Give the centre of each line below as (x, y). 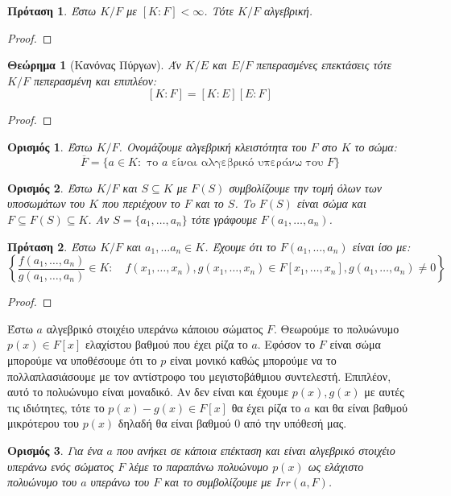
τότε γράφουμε (224, 219)
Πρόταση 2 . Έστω (52, 246)
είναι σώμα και (331, 203)
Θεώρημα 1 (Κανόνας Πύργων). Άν (94, 65)
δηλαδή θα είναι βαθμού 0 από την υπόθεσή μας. (232, 423)
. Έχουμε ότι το (240, 246)
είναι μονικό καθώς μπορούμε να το (253, 360)
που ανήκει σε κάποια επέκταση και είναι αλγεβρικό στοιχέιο (256, 450)
